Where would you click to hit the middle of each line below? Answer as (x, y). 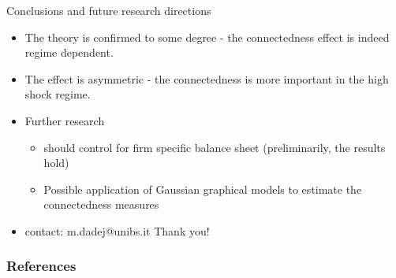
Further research (65, 120)
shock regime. (58, 94)
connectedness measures (101, 204)
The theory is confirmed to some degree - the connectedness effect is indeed (207, 37)
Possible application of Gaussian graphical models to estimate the (203, 189)
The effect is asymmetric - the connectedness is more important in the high (207, 78)
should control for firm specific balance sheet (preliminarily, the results (215, 147)
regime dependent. (69, 52)
